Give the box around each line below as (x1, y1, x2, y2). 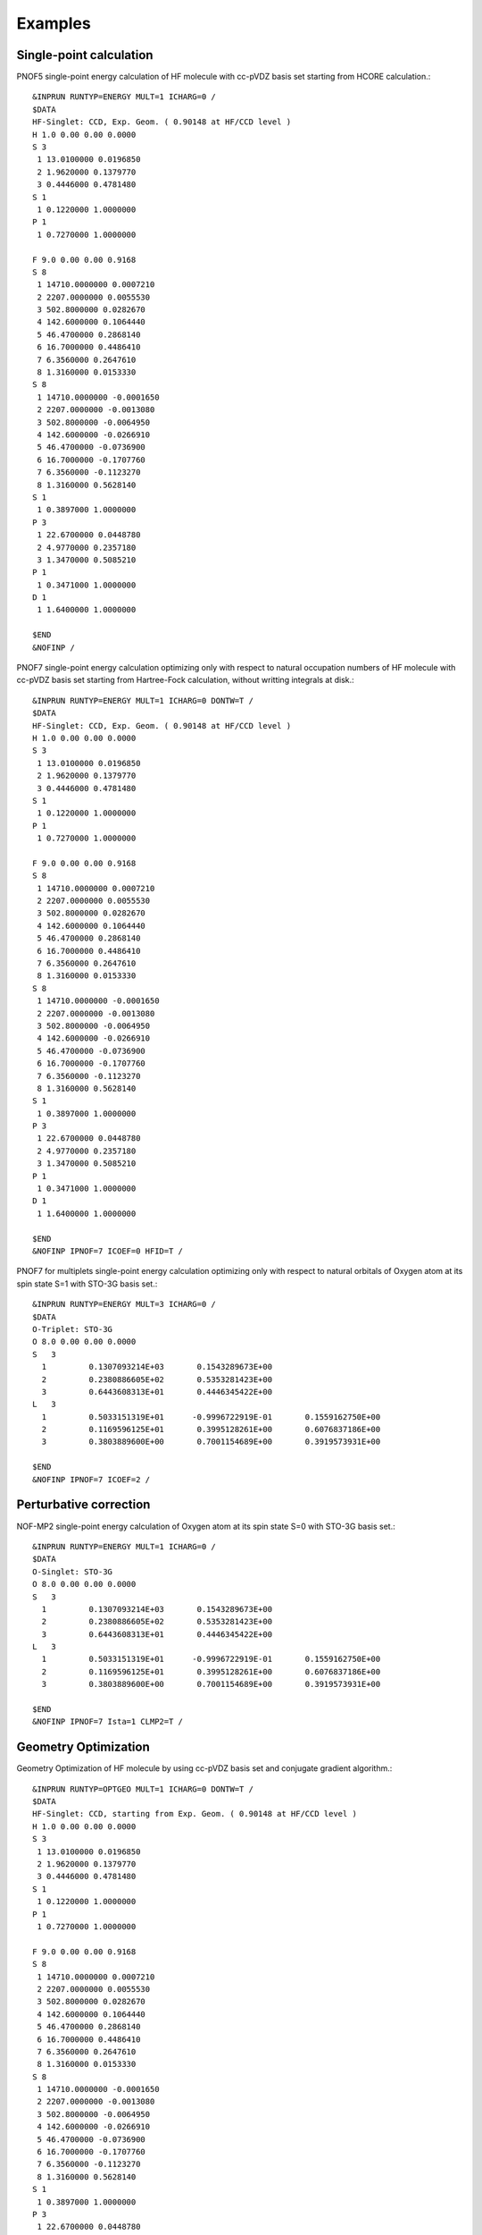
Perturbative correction (16, 1497, 151, 1513)
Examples (16, 13, 91, 33)
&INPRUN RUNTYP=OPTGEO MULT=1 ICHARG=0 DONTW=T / (32, 1784, 254, 1794)
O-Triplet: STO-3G (32, 1324, 113, 1334)
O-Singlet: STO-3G (32, 1566, 113, 1577)
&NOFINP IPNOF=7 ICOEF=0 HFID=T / (32, 1246, 183, 1256)
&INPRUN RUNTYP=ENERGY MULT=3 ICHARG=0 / (32, 1299, 216, 1310)
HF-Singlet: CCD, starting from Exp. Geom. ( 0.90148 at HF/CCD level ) (32, 1809, 357, 1819)
